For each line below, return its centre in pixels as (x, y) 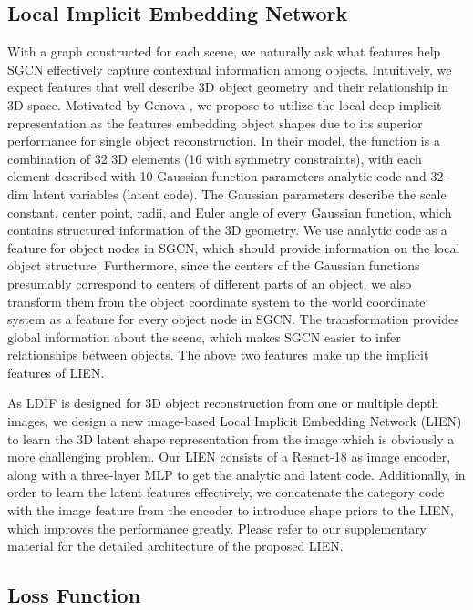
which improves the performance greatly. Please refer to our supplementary (217, 528)
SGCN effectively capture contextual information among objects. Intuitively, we (230, 69)
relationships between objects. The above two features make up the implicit (218, 355)
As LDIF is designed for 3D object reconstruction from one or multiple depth (223, 403)
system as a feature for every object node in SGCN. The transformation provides (233, 319)
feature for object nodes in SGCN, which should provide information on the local (234, 247)
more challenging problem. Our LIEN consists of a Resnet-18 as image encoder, (229, 457)
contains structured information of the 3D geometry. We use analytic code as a (227, 230)
